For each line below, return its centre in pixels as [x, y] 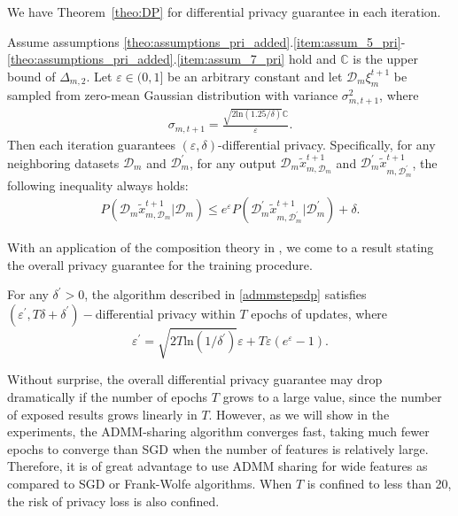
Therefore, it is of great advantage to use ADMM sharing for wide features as [217, 466]
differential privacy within [165, 313]
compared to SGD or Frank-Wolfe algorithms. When [150, 484]
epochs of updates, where [319, 313]
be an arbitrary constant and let [255, 76]
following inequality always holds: [98, 185]
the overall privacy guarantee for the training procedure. [160, 264]
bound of [31, 76]
